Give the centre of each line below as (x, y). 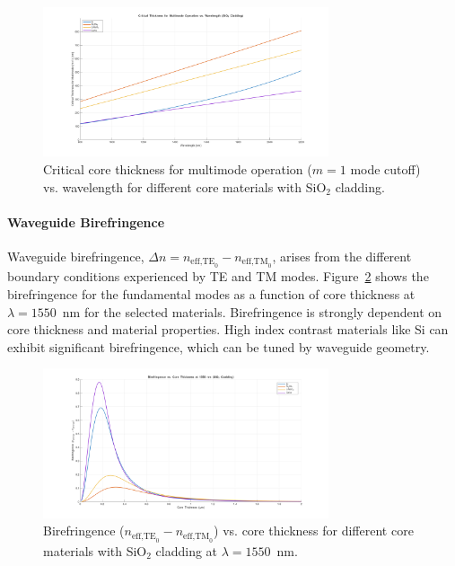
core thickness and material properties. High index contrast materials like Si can (228, 329)
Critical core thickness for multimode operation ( (178, 169)
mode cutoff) (385, 169)
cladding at (187, 550)
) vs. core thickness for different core (314, 531)
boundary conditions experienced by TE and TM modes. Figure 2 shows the (218, 276)
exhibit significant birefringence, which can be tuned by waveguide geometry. (219, 346)
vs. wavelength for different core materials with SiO (185, 186)
